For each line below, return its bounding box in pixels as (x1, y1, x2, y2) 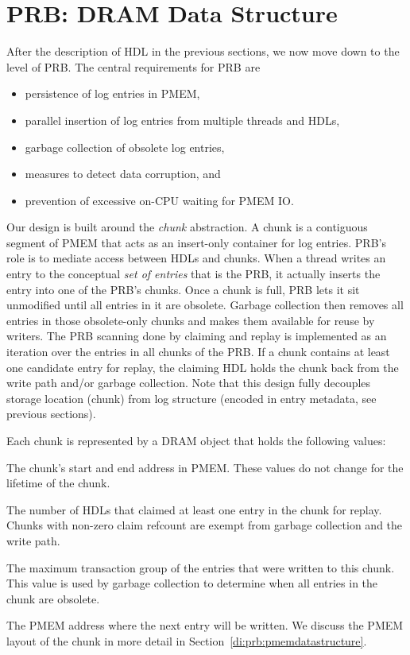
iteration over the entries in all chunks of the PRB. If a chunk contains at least (6, 343, 390, 360)
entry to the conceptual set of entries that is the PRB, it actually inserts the (6, 265, 381, 282)
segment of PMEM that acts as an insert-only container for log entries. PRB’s (6, 234, 386, 250)
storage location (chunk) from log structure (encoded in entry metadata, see (6, 390, 377, 406)
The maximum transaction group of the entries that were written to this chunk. (6, 559, 395, 576)
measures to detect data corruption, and (25, 165, 221, 182)
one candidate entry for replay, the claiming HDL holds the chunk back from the (6, 359, 399, 375)
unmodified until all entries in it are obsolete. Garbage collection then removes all (6, 296, 404, 313)
